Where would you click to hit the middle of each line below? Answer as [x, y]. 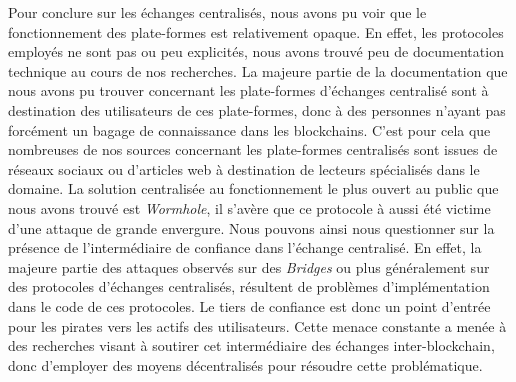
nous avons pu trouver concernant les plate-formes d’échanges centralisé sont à [248, 90]
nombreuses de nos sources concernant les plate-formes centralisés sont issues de [253, 149]
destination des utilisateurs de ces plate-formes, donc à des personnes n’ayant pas [257, 109]
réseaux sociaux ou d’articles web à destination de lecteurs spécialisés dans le [244, 168]
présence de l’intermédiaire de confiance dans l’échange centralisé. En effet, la [245, 247]
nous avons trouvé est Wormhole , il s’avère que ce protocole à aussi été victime [249, 207]
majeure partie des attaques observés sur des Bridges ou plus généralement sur [249, 266]
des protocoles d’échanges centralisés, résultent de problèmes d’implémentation [249, 286]
